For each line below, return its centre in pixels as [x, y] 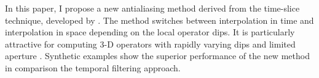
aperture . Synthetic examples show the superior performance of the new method [157, 56]
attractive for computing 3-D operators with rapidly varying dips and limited [150, 44]
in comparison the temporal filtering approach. [93, 67]
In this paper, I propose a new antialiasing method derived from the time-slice [152, 8]
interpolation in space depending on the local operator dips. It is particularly [150, 32]
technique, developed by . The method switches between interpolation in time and [159, 20]
